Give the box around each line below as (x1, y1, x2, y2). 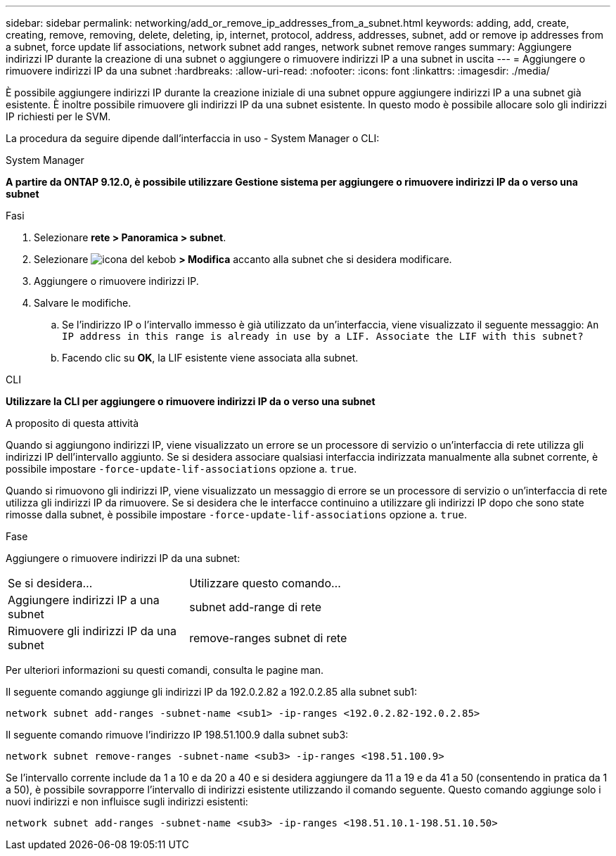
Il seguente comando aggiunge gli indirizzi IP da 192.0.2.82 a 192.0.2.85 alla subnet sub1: (6, 686, 418, 698)
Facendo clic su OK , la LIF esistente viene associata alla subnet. (62, 352, 359, 364)
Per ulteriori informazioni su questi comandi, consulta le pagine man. (6, 664, 324, 676)
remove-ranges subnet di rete (189, 631, 347, 645)
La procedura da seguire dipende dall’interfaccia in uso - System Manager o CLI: (6, 132, 380, 144)
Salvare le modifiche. (34, 297, 131, 309)
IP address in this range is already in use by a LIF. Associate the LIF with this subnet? (62, 331, 584, 342)
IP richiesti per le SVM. (6, 110, 111, 122)
